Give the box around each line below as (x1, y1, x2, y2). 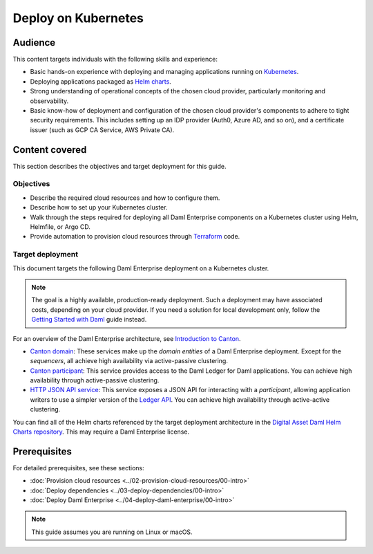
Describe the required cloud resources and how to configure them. (30, 194, 220, 202)
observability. (30, 97, 69, 105)
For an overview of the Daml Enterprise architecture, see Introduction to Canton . (12, 334, 241, 342)
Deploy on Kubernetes (12, 10, 144, 26)
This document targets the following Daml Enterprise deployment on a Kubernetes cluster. (12, 264, 269, 273)
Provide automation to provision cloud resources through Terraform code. (30, 232, 240, 241)
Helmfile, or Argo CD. (30, 223, 91, 231)
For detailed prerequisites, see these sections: (12, 463, 144, 472)
